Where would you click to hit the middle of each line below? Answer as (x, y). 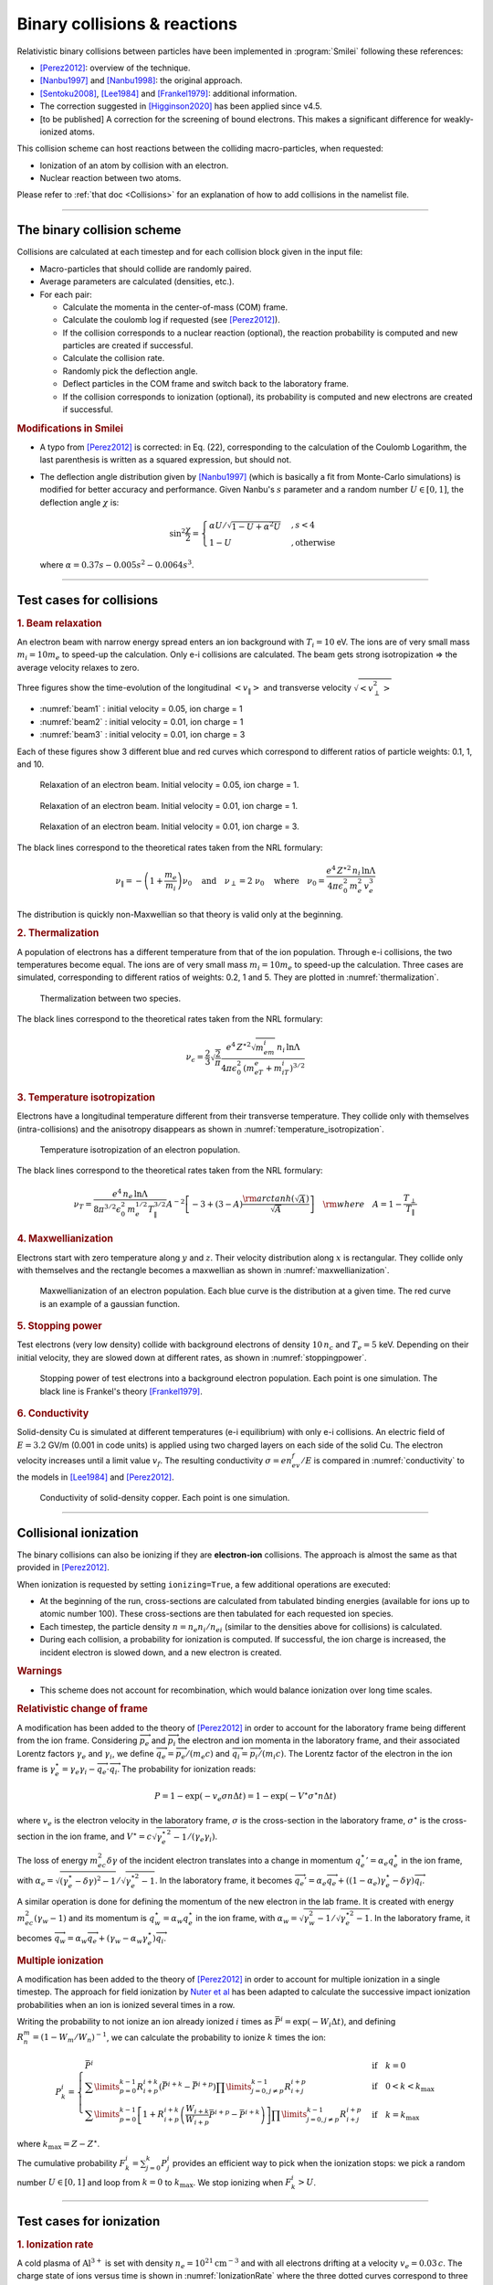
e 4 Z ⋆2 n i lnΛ (351, 871)
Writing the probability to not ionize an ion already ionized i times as (145, 2022)
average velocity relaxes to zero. (79, 667)
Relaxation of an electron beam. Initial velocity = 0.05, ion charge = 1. (169, 785)
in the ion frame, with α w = (246, 1919)
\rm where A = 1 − (362, 1204)
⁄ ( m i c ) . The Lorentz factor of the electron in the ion (356, 1754)
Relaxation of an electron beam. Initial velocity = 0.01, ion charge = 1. (169, 805)
